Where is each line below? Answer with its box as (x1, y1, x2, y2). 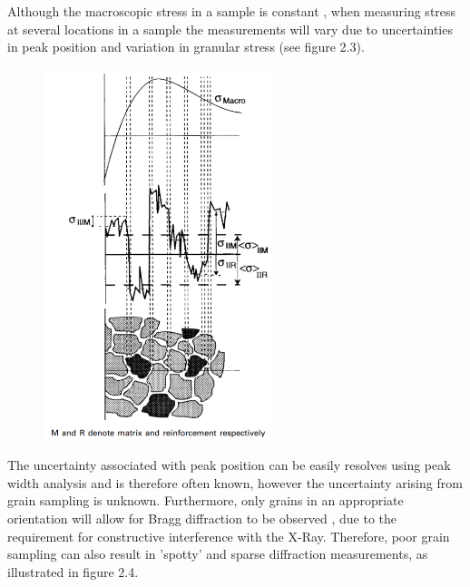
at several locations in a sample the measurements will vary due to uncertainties (7, 19, 453, 38)
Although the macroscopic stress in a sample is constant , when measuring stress (7, 2, 456, 20)
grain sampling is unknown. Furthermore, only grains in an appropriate (7, 491, 404, 510)
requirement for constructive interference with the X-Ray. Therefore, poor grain (7, 526, 450, 545)
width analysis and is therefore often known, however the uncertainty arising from (7, 473, 463, 492)
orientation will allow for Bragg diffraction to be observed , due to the (7, 508, 397, 527)
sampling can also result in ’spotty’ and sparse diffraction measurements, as (7, 544, 428, 563)
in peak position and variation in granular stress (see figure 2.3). (7, 37, 365, 56)
